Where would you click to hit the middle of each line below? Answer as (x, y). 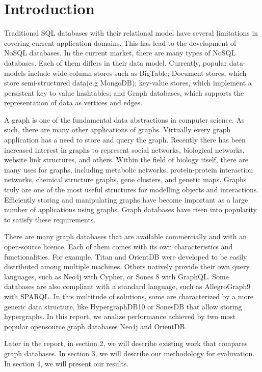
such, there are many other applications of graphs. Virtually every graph (117, 130)
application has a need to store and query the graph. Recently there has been (125, 140)
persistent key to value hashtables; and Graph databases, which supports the (124, 92)
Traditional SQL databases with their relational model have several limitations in (131, 33)
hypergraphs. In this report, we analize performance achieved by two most (120, 316)
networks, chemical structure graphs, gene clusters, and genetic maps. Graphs (125, 179)
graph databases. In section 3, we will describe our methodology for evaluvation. (129, 353)
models (15, 73)
